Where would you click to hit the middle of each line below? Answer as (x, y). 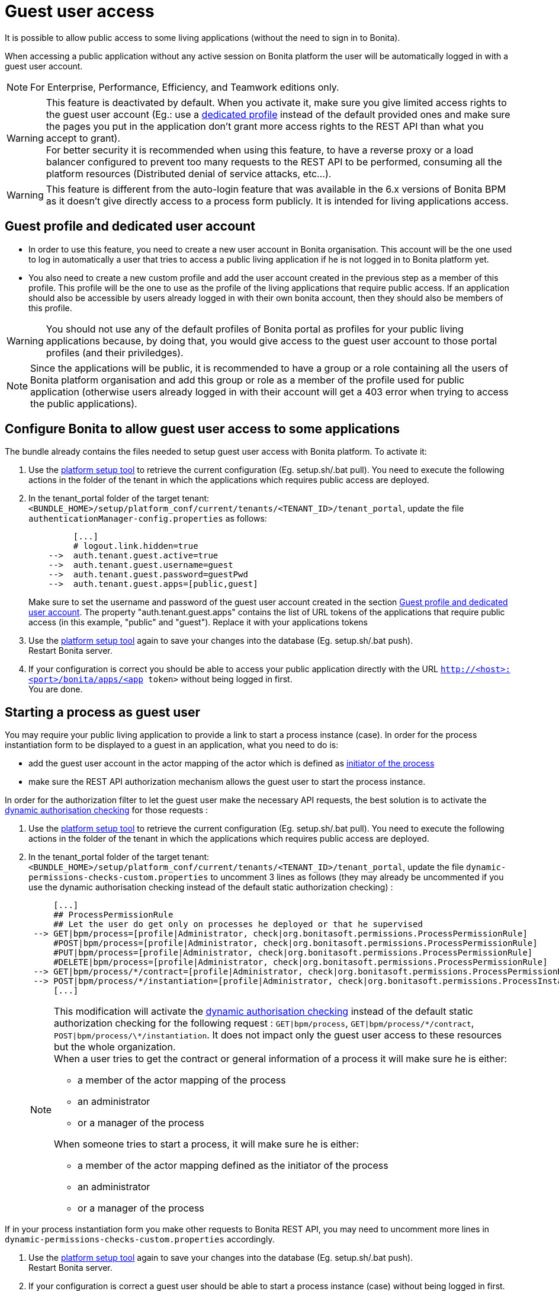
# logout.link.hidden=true (136, 546)
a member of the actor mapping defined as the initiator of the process (233, 1166)
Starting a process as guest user (103, 712)
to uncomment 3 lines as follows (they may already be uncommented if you (357, 877)
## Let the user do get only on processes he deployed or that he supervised (238, 924)
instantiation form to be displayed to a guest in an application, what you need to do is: (172, 745)
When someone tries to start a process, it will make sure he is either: (206, 1144)
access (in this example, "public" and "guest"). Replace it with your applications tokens (198, 622)
